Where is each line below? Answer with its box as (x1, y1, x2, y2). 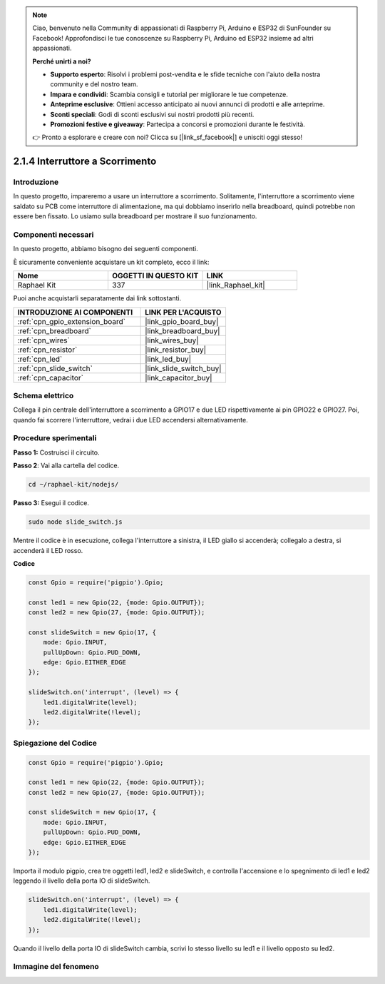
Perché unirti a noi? (32, 57, 92, 66)
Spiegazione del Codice (13, 738, 98, 748)
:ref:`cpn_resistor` (17, 345, 78, 355)
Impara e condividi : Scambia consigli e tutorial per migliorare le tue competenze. (50, 90, 288, 98)
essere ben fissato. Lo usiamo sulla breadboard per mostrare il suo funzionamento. (13, 212, 257, 220)
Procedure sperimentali (13, 433, 97, 443)
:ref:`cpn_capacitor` (17, 372, 83, 382)
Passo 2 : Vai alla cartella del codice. (13, 461, 120, 470)
